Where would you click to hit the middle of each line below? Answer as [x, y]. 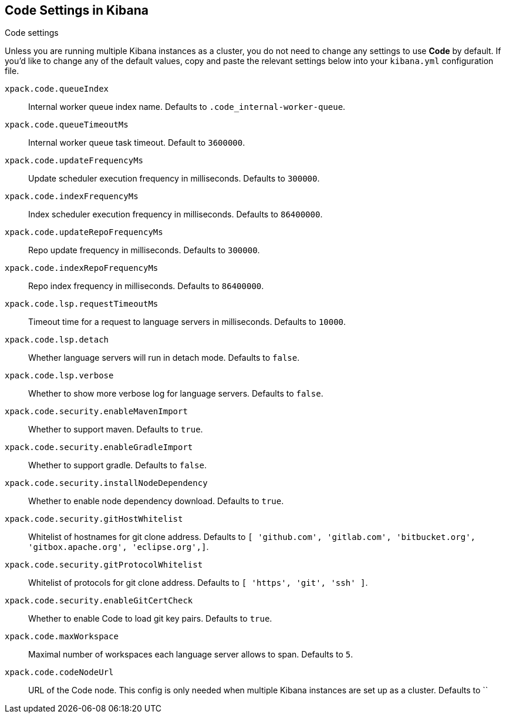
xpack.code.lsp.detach [57, 340]
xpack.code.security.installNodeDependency [106, 483]
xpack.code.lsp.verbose [59, 376]
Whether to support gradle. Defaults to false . [117, 465]
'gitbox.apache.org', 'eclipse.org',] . [119, 547]
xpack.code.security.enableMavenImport [96, 412]
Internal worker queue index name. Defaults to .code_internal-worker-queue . [187, 107]
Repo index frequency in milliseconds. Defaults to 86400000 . [146, 286]
